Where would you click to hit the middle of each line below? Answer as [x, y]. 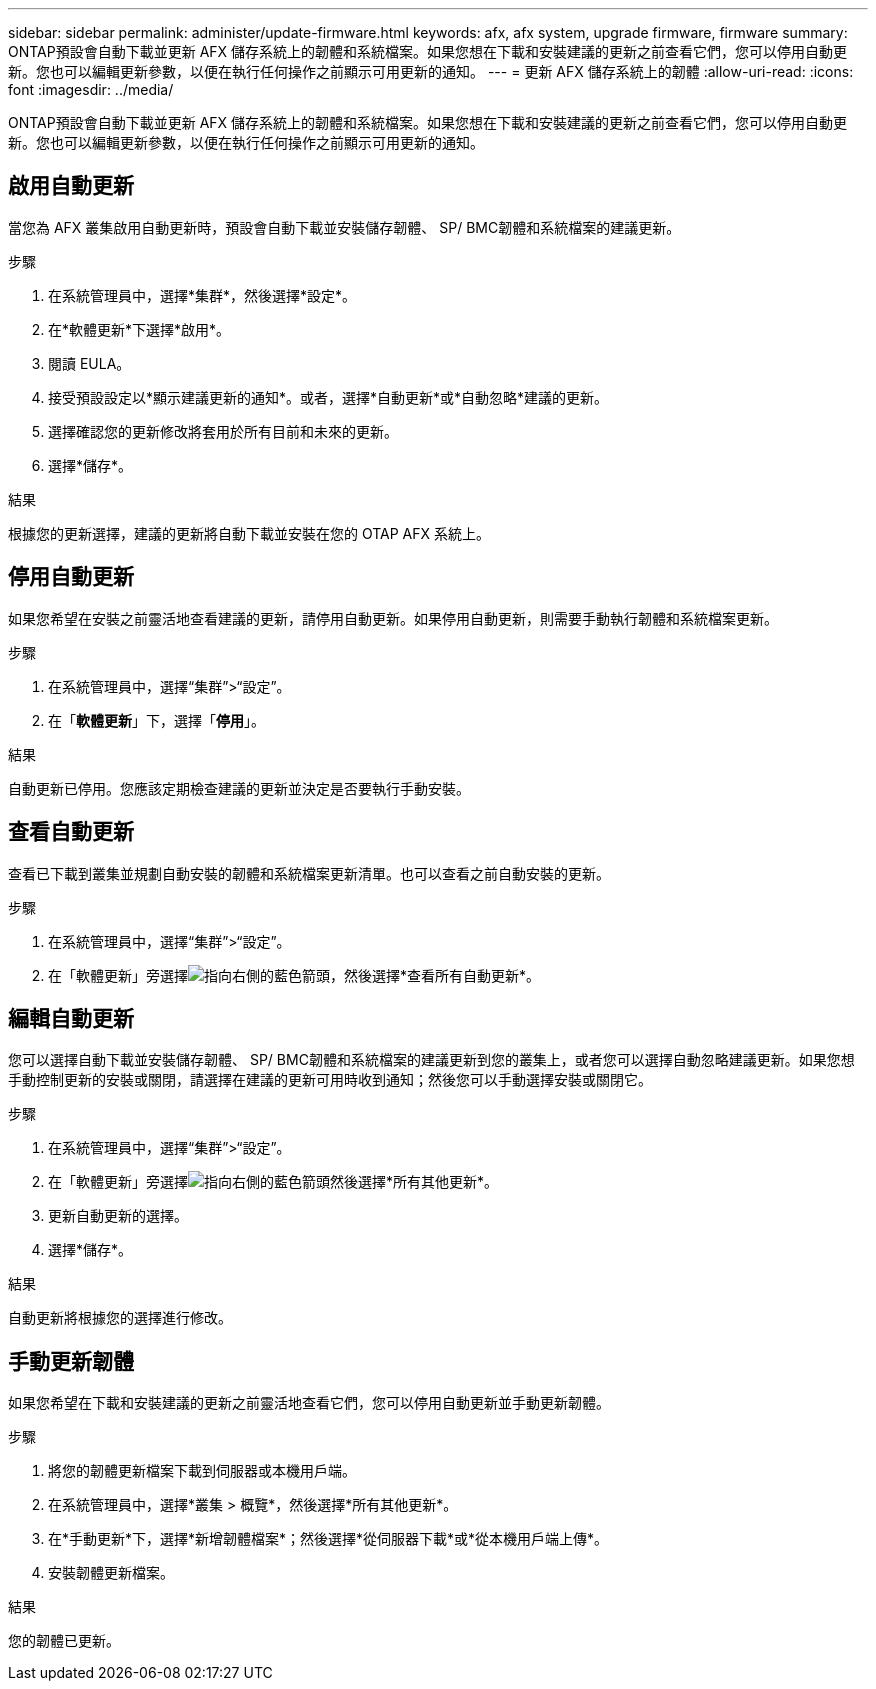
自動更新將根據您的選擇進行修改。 [120, 1318]
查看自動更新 [71, 832]
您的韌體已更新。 [64, 1641]
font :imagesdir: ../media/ [91, 89]
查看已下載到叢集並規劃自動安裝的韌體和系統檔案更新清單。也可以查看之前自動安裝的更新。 [309, 873]
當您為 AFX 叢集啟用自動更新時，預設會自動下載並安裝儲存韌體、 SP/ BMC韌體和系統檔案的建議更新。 [344, 227]
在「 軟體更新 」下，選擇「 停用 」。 [156, 720]
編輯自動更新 [71, 1018]
